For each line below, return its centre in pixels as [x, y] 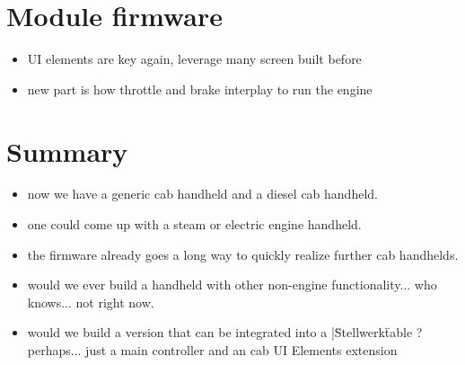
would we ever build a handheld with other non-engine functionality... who [232, 285]
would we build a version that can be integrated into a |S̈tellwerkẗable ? [225, 332]
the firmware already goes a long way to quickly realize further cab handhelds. [243, 254]
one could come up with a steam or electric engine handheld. [194, 224]
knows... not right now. [91, 302]
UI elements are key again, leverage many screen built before [194, 59]
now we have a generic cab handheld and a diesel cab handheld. [202, 194]
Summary [67, 151]
